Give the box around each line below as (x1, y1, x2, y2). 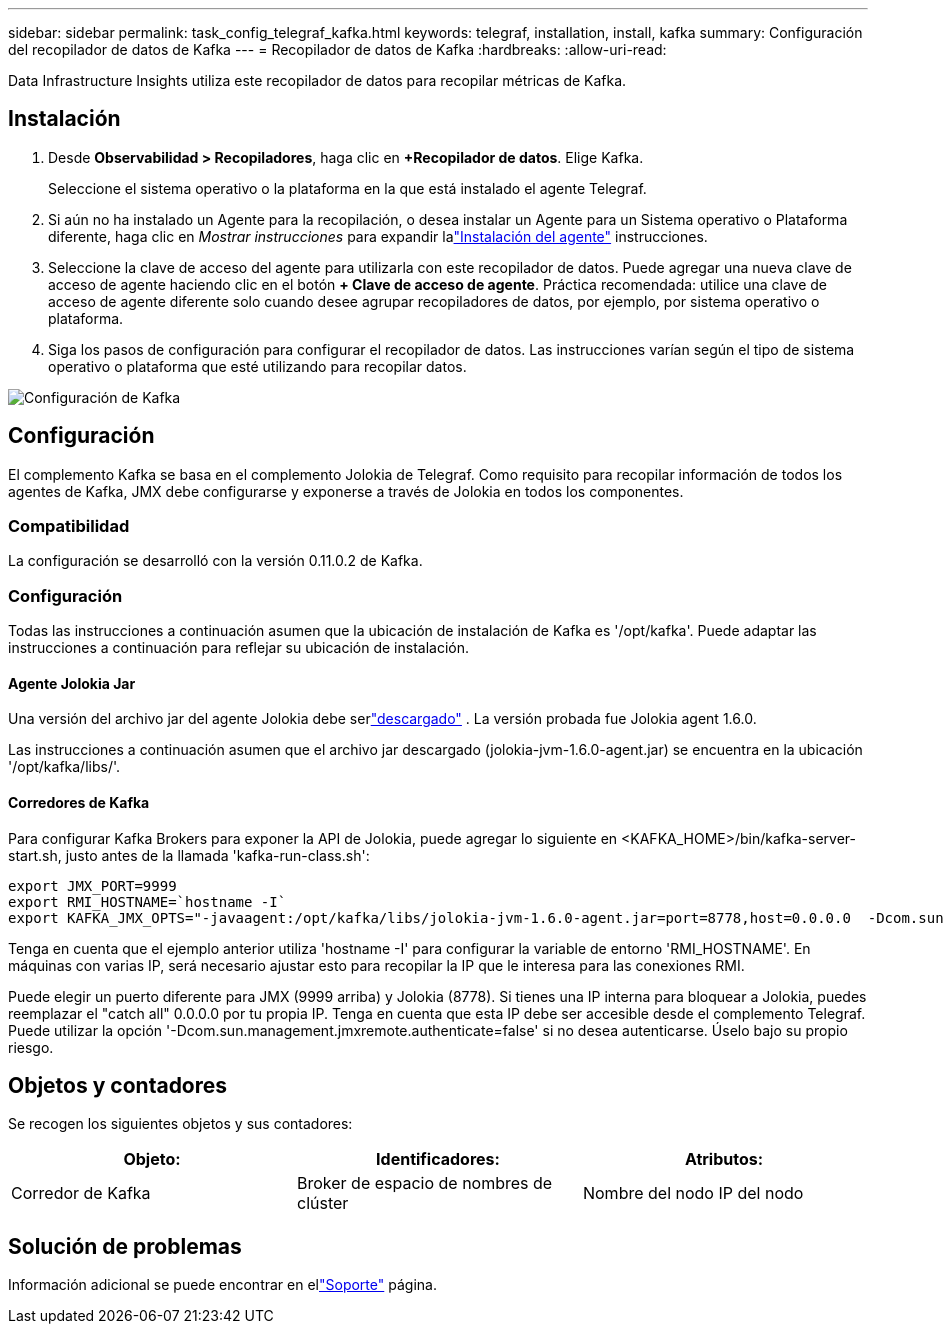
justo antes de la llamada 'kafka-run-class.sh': (65, 846, 370, 864)
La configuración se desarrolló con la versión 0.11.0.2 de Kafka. (8, 552, 423, 570)
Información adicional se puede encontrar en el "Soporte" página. (8, 1276, 437, 1294)
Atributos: (684, 1149, 764, 1170)
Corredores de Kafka (8, 794, 150, 812)
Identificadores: (376, 1149, 500, 1170)
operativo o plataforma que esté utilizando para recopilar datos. (48, 357, 467, 375)
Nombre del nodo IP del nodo (582, 1183, 804, 1204)
